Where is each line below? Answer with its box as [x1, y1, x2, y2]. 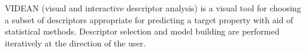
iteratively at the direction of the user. [5, 36, 146, 49]
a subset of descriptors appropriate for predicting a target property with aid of [5, 13, 293, 26]
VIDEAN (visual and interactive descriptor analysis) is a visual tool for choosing [5, 2, 301, 14]
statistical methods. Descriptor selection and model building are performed [5, 25, 280, 38]
